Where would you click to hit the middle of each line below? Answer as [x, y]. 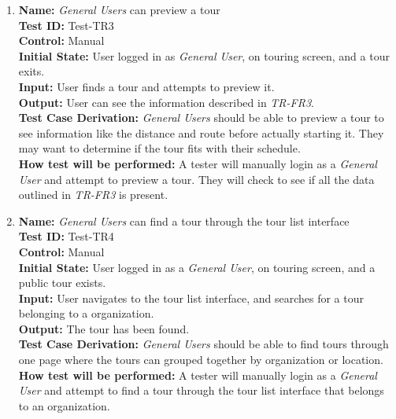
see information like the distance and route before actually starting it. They [201, 132]
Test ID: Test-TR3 [66, 25]
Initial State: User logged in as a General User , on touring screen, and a [197, 267]
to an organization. [64, 405]
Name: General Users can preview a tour [119, 9]
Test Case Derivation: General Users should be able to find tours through [204, 344]
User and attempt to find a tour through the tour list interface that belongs [201, 390]
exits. [31, 71]
